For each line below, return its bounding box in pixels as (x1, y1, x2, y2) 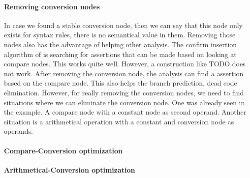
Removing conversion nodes (4, 1, 100, 11)
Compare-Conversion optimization (4, 145, 123, 155)
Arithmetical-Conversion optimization (4, 164, 135, 175)
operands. (4, 126, 33, 136)
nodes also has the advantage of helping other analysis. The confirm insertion (4, 39, 237, 49)
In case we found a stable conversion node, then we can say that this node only (4, 20, 243, 30)
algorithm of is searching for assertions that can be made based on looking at (4, 49, 237, 59)
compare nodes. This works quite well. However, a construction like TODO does (4, 59, 246, 69)
